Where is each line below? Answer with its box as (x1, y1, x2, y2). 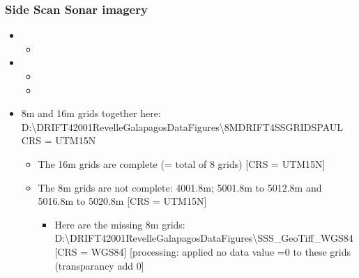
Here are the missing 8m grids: (54, 217, 185, 231)
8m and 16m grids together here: (21, 106, 161, 121)
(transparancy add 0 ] (54, 258, 144, 272)
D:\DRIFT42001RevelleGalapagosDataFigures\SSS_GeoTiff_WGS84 (54, 231, 353, 245)
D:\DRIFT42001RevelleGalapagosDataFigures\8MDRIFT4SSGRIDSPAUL (21, 119, 344, 134)
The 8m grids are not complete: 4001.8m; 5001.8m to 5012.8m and (38, 180, 322, 194)
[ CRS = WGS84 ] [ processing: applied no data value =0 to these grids (54, 244, 351, 258)
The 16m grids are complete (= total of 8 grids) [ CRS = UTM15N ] (38, 156, 326, 171)
